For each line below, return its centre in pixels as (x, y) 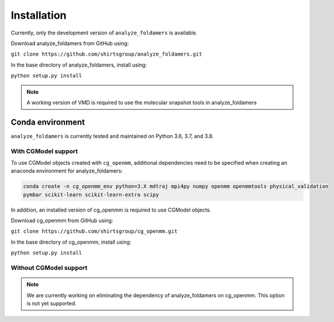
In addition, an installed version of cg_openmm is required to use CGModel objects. (111, 210)
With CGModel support (44, 151)
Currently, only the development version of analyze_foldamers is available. (104, 33)
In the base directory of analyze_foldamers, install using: (79, 65)
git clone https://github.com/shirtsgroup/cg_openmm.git (94, 231)
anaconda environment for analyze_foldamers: (67, 171)
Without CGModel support (49, 268)
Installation (39, 15)
